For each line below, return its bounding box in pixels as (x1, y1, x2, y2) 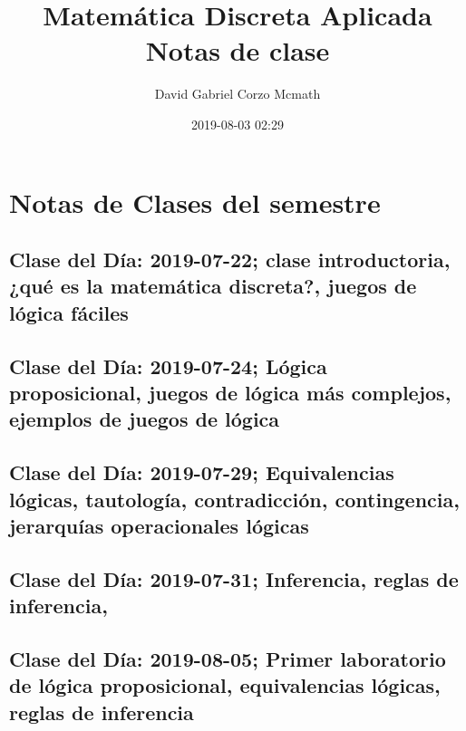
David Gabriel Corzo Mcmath (154, 84, 321, 103)
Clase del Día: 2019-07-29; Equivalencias (9, 458, 394, 486)
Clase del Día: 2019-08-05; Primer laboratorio (9, 644, 446, 672)
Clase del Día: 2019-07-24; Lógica (9, 351, 327, 380)
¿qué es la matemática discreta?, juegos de (9, 272, 417, 300)
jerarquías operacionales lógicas (9, 511, 309, 539)
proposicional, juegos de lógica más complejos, (9, 379, 451, 407)
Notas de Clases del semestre (9, 183, 381, 220)
